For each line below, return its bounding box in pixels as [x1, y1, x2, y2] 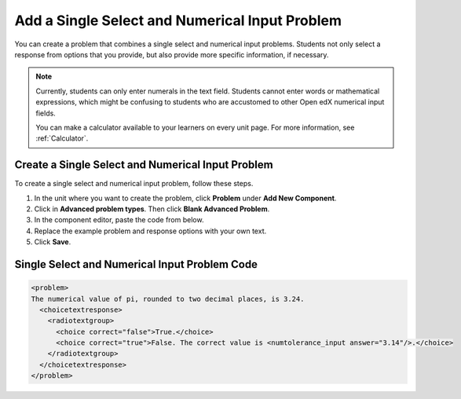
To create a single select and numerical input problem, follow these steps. [14, 179, 254, 189]
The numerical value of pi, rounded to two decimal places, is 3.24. [31, 295, 305, 303]
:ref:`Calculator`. [35, 134, 89, 143]
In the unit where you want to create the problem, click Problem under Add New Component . [34, 193, 337, 203]
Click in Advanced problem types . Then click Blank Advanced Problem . [34, 204, 270, 214]
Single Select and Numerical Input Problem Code [14, 258, 258, 271]
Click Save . [34, 237, 71, 247]
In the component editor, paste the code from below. [34, 215, 204, 225]
